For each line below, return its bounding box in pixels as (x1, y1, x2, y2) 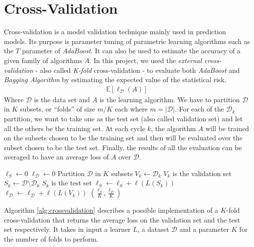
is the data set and (34, 94, 90, 104)
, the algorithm (151, 123, 196, 133)
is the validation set (172, 168, 232, 178)
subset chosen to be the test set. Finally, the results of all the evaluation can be (4, 142, 242, 152)
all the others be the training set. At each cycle (4, 123, 146, 133)
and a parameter (179, 224, 229, 234)
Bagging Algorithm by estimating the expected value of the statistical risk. (4, 74, 227, 85)
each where (115, 104, 148, 114)
